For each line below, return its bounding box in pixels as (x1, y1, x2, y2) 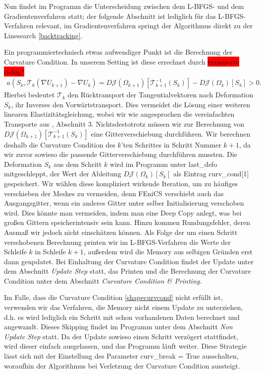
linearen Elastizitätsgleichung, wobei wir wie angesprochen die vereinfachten (4, 109, 235, 119)
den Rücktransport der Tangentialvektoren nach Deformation (67, 89, 254, 100)
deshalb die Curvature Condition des (4, 139, 115, 150)
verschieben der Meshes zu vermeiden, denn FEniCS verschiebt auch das (4, 188, 224, 198)
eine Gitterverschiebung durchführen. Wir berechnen (91, 128, 251, 139)
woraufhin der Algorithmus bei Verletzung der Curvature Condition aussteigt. (4, 360, 240, 371)
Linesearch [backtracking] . (4, 30, 83, 40)
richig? (4, 66, 24, 76)
